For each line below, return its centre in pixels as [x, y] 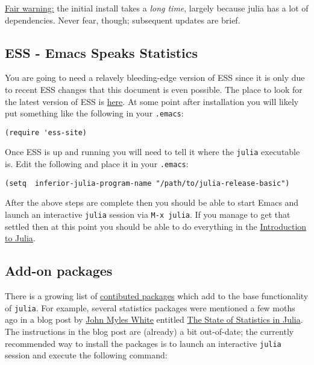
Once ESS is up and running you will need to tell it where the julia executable [152, 152]
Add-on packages [59, 271]
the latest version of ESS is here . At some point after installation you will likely [152, 101]
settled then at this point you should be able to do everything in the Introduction [156, 226]
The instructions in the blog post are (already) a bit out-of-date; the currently [149, 331]
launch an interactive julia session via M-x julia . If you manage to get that [148, 214]
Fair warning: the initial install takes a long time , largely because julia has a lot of [157, 8]
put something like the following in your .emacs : [94, 113]
